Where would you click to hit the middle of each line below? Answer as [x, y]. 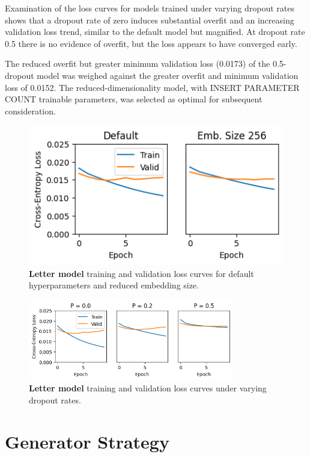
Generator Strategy [87, 441]
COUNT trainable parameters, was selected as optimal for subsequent [134, 99]
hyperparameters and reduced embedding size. [114, 285]
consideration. [30, 110]
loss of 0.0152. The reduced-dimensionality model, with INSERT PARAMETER [152, 87]
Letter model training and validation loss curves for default [141, 273]
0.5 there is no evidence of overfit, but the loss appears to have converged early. [151, 43]
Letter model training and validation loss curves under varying [148, 388]
